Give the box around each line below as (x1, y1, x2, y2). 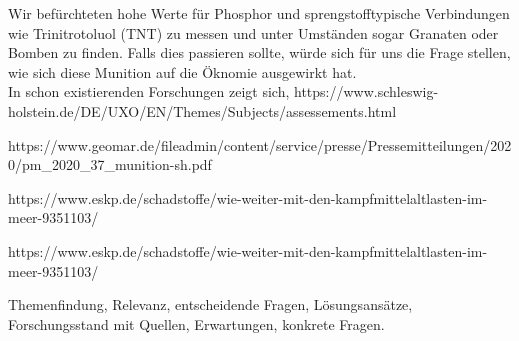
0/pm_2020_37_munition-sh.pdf (8, 154, 212, 175)
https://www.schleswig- (294, 81, 439, 102)
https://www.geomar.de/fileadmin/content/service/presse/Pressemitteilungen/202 (8, 134, 512, 155)
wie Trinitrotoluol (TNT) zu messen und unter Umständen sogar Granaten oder (8, 22, 499, 43)
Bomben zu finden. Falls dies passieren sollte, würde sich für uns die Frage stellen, (8, 42, 511, 63)
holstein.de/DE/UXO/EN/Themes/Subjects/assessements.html (8, 100, 397, 121)
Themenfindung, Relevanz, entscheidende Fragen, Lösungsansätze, (8, 294, 413, 315)
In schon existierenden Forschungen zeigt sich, (8, 81, 290, 102)
